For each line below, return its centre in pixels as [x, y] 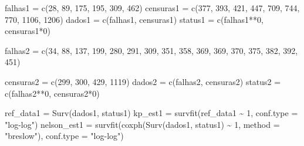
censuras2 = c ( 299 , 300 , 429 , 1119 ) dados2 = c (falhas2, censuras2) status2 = [143, 81]
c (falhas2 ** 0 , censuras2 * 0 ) [52, 93]
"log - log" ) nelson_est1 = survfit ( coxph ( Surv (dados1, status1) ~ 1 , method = [142, 124]
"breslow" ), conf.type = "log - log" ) [64, 136]
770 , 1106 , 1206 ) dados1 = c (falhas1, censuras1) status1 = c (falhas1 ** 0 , [134, 19]
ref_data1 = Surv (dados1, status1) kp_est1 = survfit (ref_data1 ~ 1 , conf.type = [151, 113]
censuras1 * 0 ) [28, 31]
